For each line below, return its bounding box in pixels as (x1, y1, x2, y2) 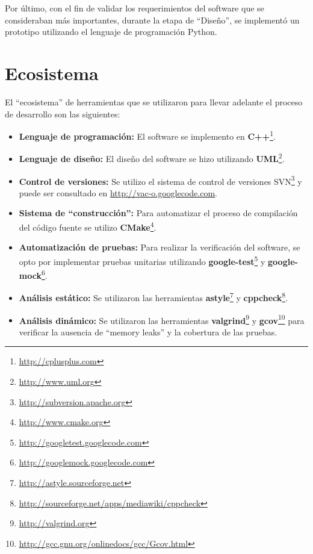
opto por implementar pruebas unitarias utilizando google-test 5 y (19, 253, 265, 267)
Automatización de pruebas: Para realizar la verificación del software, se (19, 241, 300, 254)
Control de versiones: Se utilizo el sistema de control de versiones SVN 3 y (19, 173, 302, 187)
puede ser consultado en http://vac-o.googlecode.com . (19, 186, 217, 199)
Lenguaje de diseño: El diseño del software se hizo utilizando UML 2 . (19, 151, 285, 164)
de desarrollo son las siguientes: (5, 107, 120, 120)
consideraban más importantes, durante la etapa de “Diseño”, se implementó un (5, 13, 300, 26)
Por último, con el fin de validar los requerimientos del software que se (5, 2, 264, 14)
